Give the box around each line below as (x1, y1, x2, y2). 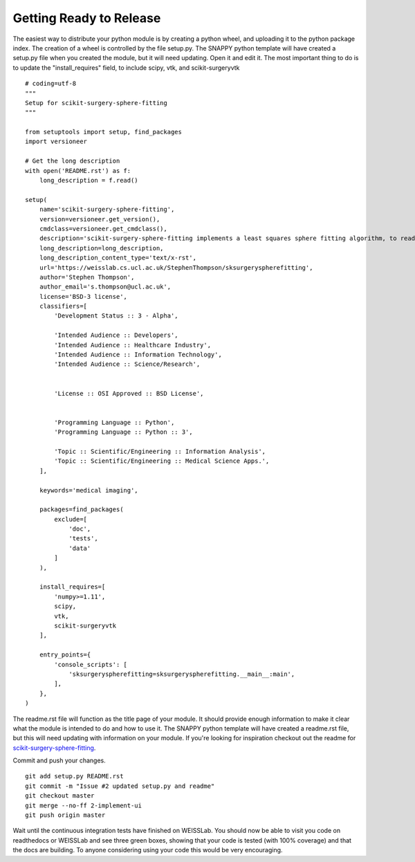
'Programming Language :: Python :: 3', (54, 428, 193, 436)
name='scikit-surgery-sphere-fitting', (39, 205, 175, 214)
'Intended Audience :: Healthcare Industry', (54, 341, 211, 349)
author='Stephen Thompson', (39, 273, 135, 281)
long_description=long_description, (39, 244, 164, 252)
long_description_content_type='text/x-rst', (39, 254, 197, 262)
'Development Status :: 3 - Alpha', (54, 312, 179, 320)
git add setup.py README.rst (25, 772, 124, 780)
